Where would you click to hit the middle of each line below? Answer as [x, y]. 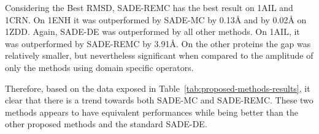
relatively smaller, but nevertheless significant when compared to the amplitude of [159, 55]
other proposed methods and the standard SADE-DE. [106, 124]
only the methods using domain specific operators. [99, 67]
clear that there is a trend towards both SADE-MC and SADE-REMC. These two [159, 100]
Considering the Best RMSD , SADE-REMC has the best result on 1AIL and [149, 7]
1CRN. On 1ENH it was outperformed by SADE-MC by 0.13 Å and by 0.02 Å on [156, 19]
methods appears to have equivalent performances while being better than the [152, 112]
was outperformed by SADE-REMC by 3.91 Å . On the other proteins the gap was [158, 43]
